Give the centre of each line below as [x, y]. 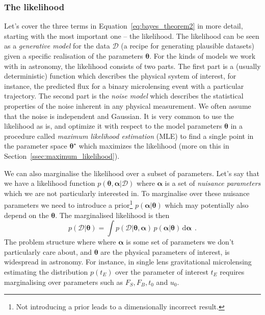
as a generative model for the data [57, 46]
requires [232, 271]
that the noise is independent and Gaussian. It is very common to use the [119, 116]
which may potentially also [207, 204]
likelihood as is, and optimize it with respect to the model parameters [113, 126]
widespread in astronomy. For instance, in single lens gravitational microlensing [128, 262]
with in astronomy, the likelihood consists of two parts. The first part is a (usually [132, 66]
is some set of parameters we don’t [180, 242]
